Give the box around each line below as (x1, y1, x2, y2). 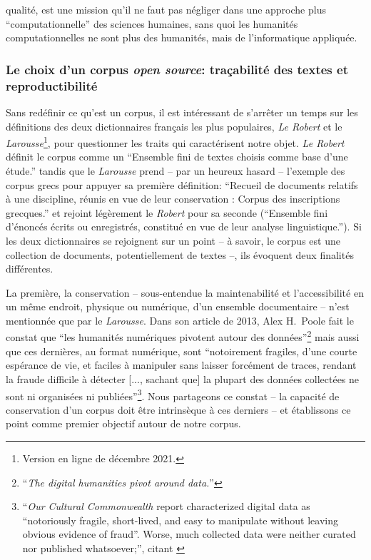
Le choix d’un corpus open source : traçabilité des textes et (6, 60, 348, 78)
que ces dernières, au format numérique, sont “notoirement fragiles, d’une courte (6, 343, 357, 358)
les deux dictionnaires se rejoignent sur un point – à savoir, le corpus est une (6, 233, 340, 248)
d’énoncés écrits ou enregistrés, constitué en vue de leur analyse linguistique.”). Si (6, 219, 362, 234)
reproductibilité (6, 76, 98, 94)
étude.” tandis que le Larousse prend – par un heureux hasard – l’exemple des (6, 163, 345, 178)
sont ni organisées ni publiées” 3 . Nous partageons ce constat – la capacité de (6, 386, 340, 403)
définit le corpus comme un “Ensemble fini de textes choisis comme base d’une (6, 149, 348, 164)
